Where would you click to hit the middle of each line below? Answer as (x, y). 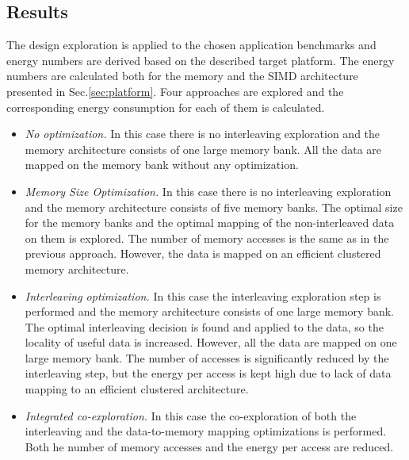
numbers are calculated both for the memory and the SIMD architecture (182, 76)
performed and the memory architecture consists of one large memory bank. (210, 311)
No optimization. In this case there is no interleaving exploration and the (203, 134)
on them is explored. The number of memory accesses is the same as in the (207, 238)
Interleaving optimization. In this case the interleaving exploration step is (203, 295)
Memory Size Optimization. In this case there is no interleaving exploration (208, 191)
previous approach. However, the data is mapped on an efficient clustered (203, 253)
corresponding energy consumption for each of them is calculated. (166, 107)
